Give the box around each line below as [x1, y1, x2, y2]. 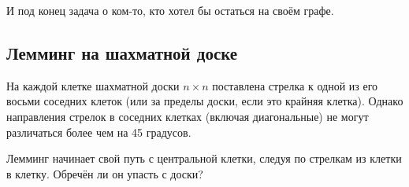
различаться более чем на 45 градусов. [6, 123, 191, 140]
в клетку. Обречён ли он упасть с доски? [6, 165, 203, 181]
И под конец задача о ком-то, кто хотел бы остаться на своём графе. [6, 2, 334, 18]
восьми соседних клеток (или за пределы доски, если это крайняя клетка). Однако [6, 93, 403, 109]
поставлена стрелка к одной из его [212, 77, 378, 93]
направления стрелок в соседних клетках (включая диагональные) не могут [6, 108, 369, 124]
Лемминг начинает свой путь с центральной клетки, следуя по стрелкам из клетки [6, 150, 402, 167]
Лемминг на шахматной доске [6, 40, 238, 64]
